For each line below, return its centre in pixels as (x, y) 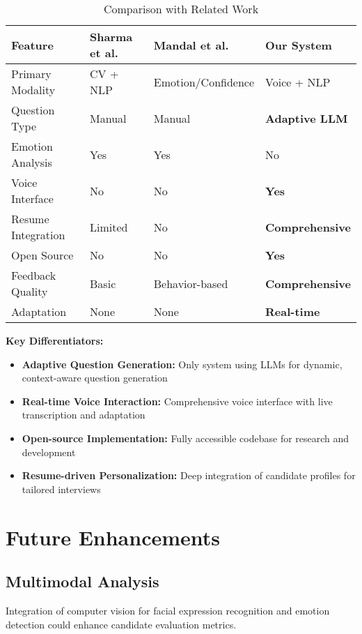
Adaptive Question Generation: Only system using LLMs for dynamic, (182, 364)
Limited (109, 227)
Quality (30, 291)
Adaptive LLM (307, 118)
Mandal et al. (191, 45)
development (49, 452)
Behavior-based (191, 283)
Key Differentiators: (55, 340)
